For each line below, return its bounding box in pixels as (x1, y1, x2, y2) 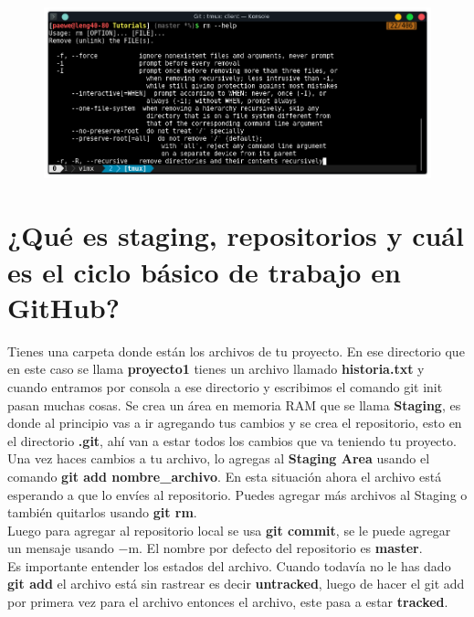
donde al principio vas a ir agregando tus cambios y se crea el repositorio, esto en (7, 413, 462, 432)
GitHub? (7, 288, 120, 325)
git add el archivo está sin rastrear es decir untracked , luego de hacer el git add (7, 574, 465, 593)
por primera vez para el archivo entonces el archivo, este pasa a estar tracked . (7, 592, 448, 612)
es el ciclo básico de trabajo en (7, 252, 401, 290)
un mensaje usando (7, 538, 114, 558)
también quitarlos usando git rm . (7, 503, 197, 522)
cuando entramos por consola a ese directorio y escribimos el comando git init (7, 377, 443, 396)
